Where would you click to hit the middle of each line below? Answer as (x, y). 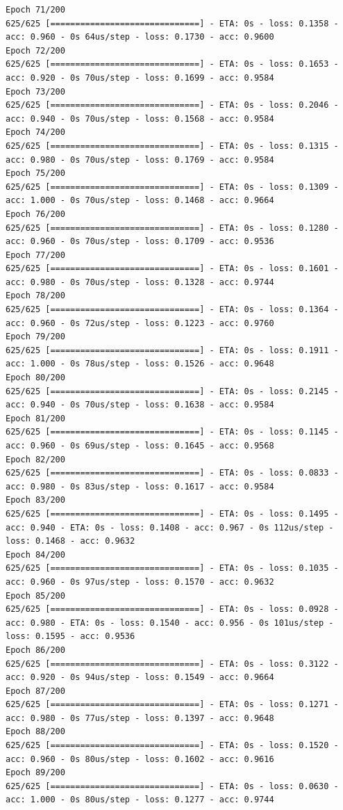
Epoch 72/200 (35, 50)
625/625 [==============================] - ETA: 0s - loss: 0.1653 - (172, 64)
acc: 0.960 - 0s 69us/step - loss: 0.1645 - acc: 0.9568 (140, 446)
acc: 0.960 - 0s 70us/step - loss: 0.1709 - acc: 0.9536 (140, 242)
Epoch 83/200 (35, 500)
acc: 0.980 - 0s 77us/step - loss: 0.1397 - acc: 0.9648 (140, 718)
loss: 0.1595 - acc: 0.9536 (70, 637)
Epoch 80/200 (35, 378)
